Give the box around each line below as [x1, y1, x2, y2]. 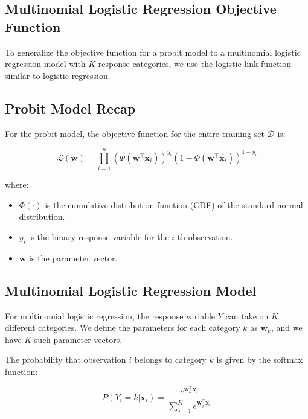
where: [5, 178, 29, 191]
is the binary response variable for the [28, 231, 169, 243]
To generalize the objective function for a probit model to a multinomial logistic [5, 45, 301, 58]
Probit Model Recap [5, 98, 136, 117]
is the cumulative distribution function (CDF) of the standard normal [45, 198, 303, 211]
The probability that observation [5, 353, 126, 366]
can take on [225, 309, 269, 322]
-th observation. [175, 231, 233, 243]
